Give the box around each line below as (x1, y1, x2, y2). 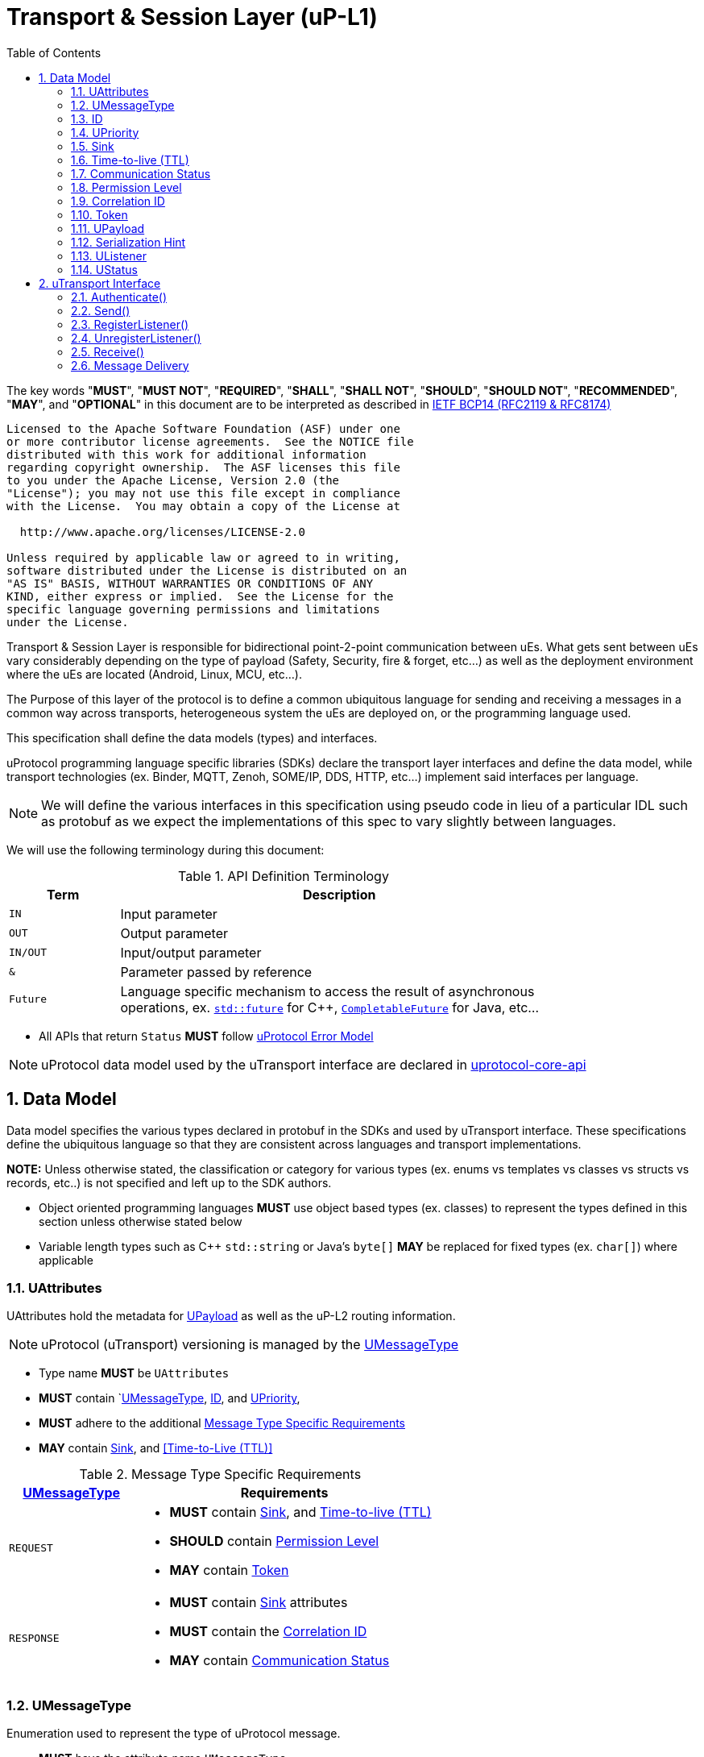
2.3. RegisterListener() (71, 317, 189, 331)
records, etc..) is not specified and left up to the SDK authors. (6, 1175, 332, 1190)
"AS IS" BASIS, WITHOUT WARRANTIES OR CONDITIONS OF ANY (6, 576, 374, 590)
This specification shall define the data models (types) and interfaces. (6, 730, 378, 745)
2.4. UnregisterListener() (71, 330, 201, 345)
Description (302, 886, 376, 903)
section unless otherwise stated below (39, 1214, 242, 1228)
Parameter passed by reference (120, 963, 313, 980)
